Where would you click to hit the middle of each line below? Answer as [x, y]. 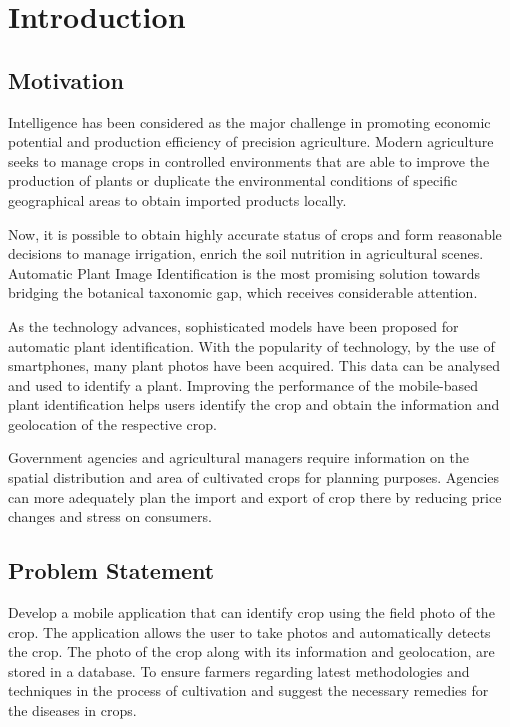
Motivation [66, 79]
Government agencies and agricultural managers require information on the [238, 457]
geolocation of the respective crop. [112, 423]
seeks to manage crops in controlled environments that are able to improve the [249, 160]
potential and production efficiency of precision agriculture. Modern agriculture [251, 141]
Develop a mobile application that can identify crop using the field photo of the [251, 612]
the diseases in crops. [72, 710]
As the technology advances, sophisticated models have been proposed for [233, 325]
